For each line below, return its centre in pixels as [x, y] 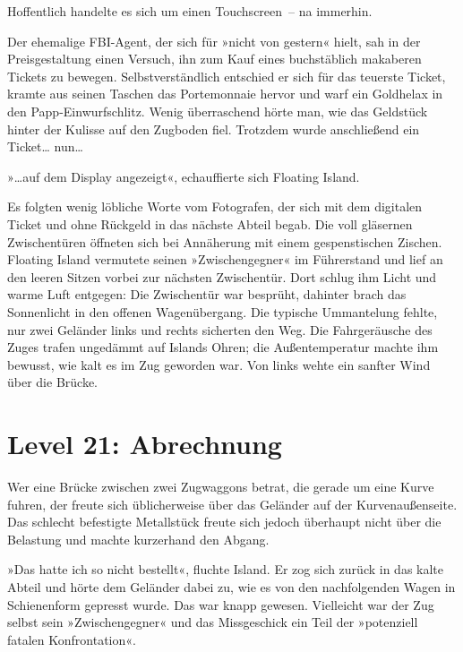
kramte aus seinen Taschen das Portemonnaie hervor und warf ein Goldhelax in [225, 94]
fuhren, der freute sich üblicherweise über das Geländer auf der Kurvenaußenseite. [232, 504]
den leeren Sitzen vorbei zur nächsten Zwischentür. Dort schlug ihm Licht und [222, 276]
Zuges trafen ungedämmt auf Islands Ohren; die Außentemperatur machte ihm [223, 347]
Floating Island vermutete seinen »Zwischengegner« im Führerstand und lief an [225, 259]
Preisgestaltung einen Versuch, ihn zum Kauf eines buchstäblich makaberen [214, 59]
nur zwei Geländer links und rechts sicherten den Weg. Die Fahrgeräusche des [220, 329]
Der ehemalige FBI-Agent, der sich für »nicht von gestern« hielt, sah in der [214, 41]
